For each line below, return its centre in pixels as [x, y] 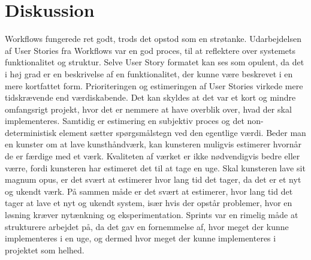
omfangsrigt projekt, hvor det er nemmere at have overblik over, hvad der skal [148, 109]
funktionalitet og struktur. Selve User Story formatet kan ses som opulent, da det [155, 62]
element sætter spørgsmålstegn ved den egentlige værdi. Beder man [182, 132]
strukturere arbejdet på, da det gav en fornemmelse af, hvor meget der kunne [147, 226]
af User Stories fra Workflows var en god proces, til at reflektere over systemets [150, 50]
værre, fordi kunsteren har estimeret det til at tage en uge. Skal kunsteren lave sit [155, 167]
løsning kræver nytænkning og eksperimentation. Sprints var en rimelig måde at [152, 215]
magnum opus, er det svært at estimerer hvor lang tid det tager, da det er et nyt [153, 179]
